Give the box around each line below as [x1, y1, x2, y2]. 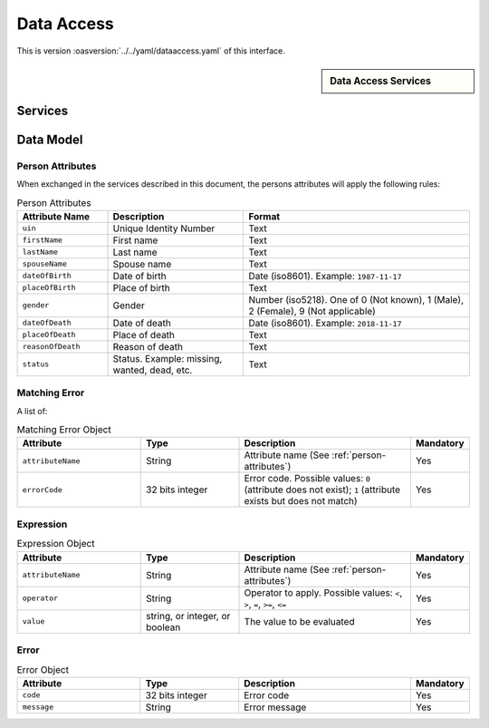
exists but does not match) [244, 495, 358, 508]
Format [248, 209, 281, 222]
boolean [145, 621, 181, 634]
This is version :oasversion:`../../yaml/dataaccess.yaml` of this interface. [16, 45, 285, 56]
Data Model [16, 131, 83, 147]
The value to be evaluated [244, 615, 355, 627]
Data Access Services [330, 74, 432, 87]
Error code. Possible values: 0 [244, 472, 371, 485]
